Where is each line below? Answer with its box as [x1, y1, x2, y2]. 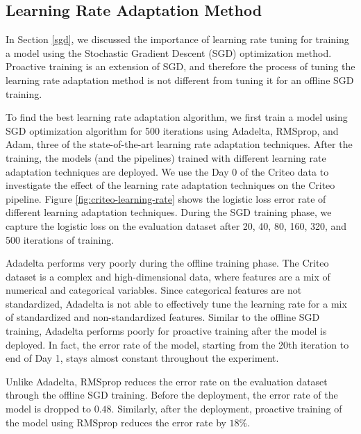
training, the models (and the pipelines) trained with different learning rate [6, 150, 326, 165]
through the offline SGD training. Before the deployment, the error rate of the [6, 387, 338, 402]
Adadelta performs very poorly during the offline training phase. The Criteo [6, 256, 329, 270]
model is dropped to [6, 401, 92, 416]
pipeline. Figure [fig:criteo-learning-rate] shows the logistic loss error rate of [6, 191, 326, 206]
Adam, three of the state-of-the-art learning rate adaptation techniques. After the [6, 137, 353, 151]
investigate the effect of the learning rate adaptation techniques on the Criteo [6, 178, 335, 192]
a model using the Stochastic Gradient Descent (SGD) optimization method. [6, 45, 332, 60]
